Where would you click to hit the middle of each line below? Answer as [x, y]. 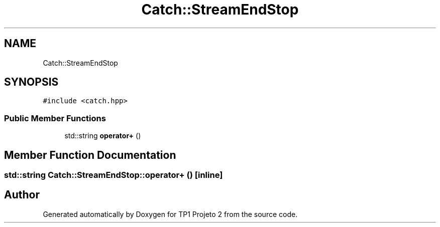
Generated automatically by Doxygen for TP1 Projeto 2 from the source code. [170, 214]
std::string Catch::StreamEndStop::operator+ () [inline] [114, 175]
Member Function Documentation [90, 155]
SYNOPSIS [31, 82]
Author [22, 195]
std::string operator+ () [103, 136]
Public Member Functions [55, 118]
